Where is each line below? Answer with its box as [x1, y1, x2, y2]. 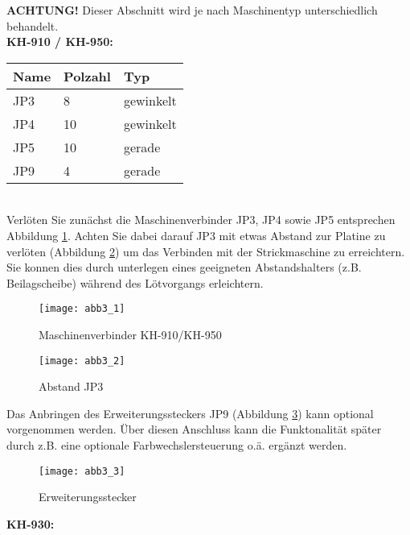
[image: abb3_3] [39, 465, 125, 477]
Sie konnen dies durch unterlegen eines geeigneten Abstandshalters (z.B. [6, 259, 362, 276]
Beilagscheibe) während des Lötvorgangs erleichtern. [6, 274, 264, 291]
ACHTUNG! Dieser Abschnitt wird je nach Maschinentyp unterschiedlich [6, 2, 378, 18]
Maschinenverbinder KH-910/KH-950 [39, 326, 222, 342]
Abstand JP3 [39, 378, 104, 395]
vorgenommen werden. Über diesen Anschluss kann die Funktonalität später [6, 421, 382, 438]
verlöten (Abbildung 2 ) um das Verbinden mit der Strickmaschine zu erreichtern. [6, 243, 405, 259]
